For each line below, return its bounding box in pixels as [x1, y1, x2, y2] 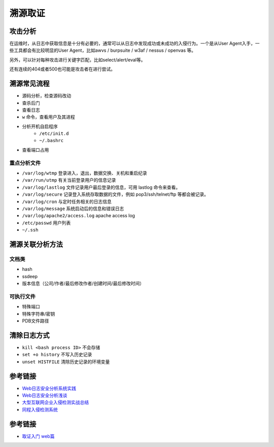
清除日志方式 [9, 331, 50, 339]
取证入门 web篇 [22, 433, 55, 439]
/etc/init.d [39, 131, 69, 136]
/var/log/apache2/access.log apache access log [22, 213, 135, 219]
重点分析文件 [9, 159, 41, 166]
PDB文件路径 [22, 318, 49, 324]
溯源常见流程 [9, 79, 50, 88]
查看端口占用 [22, 147, 49, 153]
